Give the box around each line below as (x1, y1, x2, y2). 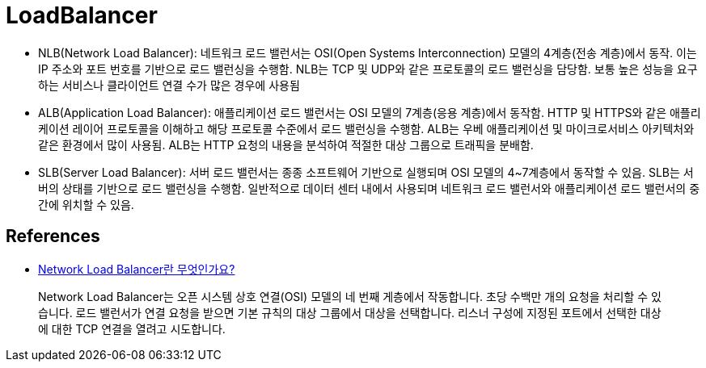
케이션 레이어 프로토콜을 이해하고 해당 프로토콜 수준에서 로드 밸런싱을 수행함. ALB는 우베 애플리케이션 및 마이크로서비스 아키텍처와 (38, 121, 695, 136)
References (6, 226, 100, 247)
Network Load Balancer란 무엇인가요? (38, 261, 235, 276)
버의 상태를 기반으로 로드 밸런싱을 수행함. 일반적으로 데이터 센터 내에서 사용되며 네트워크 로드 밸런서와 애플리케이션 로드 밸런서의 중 (38, 181, 700, 195)
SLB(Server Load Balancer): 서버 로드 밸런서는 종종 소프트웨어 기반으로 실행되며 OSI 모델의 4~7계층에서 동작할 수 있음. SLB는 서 (38, 165, 694, 179)
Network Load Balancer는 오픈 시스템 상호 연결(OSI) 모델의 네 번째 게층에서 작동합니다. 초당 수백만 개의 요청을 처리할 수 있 (38, 289, 662, 303)
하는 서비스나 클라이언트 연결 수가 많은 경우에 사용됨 (38, 77, 300, 92)
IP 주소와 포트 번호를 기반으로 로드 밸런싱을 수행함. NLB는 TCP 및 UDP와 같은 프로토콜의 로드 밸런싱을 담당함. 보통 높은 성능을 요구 (38, 61, 698, 76)
